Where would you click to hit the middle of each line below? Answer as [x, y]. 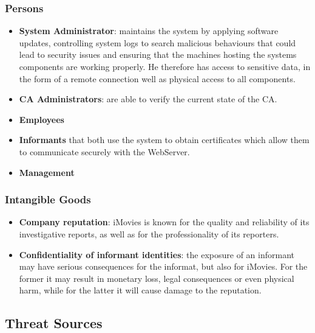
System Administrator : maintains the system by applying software [149, 31]
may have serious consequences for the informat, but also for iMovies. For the [163, 266]
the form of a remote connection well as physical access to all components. [157, 78]
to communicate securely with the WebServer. [104, 151]
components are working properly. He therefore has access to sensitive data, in [165, 66]
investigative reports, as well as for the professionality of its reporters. [149, 233]
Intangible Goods [48, 199]
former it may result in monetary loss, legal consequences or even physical [157, 278]
